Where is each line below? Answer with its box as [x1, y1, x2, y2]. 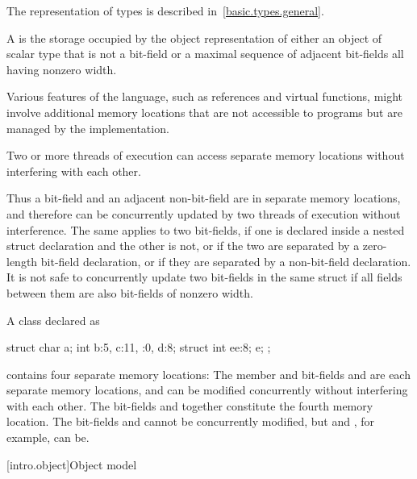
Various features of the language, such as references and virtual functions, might [6, 88, 403, 105]
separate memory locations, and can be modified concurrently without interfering [6, 381, 408, 398]
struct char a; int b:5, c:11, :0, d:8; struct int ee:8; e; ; [6, 339, 271, 356]
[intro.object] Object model [6, 456, 137, 473]
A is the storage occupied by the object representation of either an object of [6, 29, 382, 46]
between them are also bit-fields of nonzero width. [6, 284, 253, 301]
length [6, 252, 38, 269]
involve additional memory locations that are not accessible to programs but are [6, 103, 402, 120]
